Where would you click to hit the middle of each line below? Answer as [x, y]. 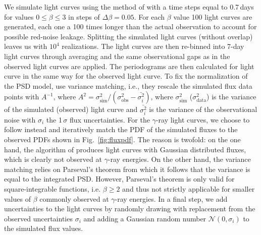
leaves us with [26, 46]
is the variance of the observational [203, 109]
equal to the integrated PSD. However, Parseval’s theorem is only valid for [119, 179]
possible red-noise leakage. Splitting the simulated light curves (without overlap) [128, 36]
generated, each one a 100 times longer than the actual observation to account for [130, 26]
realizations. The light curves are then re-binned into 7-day [153, 46]
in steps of [84, 16]
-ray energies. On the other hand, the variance [179, 159]
